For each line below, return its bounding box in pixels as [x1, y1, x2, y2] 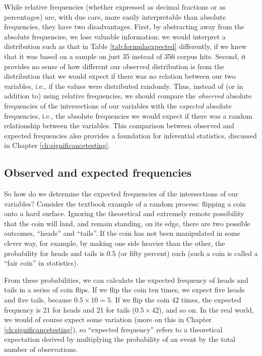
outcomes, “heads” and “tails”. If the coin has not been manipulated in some [4, 228, 240, 238]
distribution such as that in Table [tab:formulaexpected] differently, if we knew [4, 41, 247, 52]
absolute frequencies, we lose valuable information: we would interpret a [4, 31, 226, 41]
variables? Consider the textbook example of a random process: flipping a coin [4, 198, 246, 209]
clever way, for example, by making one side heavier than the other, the [4, 238, 225, 248]
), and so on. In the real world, [159, 304, 254, 315]
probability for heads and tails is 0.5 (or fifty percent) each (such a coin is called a [4, 247, 258, 258]
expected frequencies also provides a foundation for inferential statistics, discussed [4, 130, 257, 140]
